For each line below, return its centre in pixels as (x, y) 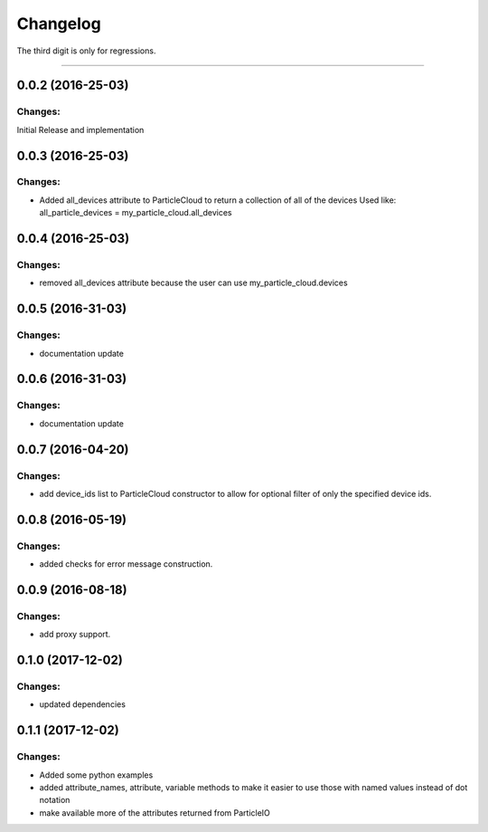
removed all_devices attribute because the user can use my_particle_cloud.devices (193, 283)
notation (55, 800)
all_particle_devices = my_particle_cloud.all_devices (136, 213)
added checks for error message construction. (126, 564)
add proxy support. (75, 635)
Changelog (59, 24)
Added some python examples (96, 775)
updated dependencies (83, 704)
